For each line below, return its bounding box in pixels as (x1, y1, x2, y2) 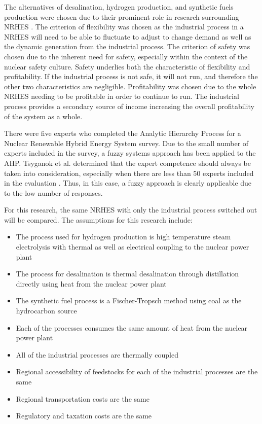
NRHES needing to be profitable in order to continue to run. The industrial (4, 91, 239, 101)
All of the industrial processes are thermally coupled (16, 349, 178, 360)
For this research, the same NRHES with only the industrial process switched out (4, 204, 257, 215)
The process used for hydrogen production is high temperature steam (16, 231, 231, 242)
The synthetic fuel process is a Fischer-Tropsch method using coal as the (16, 295, 242, 306)
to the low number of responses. (4, 187, 103, 198)
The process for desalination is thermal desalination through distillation (16, 268, 239, 279)
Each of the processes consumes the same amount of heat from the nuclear (16, 322, 247, 333)
